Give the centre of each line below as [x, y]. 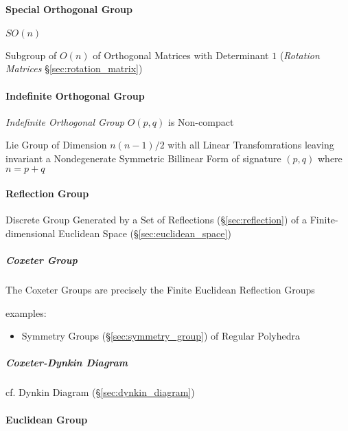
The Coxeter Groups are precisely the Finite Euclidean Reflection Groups [160, 290]
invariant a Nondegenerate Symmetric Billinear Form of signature [143, 158]
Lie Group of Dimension [56, 145]
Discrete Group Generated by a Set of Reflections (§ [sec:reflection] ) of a [156, 220]
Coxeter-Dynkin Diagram [67, 363]
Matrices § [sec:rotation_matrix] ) [74, 68]
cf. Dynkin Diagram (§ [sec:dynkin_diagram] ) [100, 392]
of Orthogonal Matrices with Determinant [181, 55]
